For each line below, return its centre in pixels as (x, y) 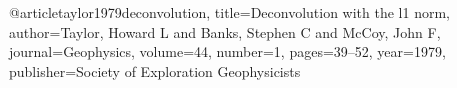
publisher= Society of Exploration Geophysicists (155, 70)
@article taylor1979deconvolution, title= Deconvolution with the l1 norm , (229, 12)
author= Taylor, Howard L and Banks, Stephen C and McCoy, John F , (225, 31)
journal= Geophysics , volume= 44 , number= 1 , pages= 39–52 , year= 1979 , (227, 51)
